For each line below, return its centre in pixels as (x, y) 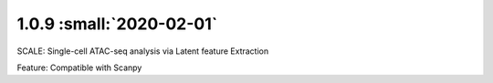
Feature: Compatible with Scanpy (79, 67)
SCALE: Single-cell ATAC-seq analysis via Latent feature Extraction (143, 51)
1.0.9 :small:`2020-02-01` (117, 24)
